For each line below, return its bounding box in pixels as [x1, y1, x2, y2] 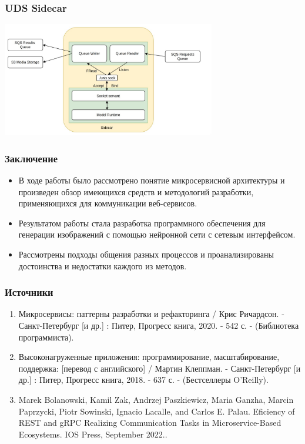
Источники [5, 285, 53, 299]
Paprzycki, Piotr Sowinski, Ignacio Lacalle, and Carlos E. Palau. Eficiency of [18, 405, 295, 417]
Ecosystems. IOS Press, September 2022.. [18, 428, 167, 440]
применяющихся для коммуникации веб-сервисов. [18, 197, 197, 209]
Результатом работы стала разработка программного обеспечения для [18, 216, 266, 229]
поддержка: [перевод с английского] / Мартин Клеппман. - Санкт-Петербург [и [18, 362, 301, 374]
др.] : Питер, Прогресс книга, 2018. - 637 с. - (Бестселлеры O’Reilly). [18, 373, 269, 386]
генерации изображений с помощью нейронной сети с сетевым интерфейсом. [18, 228, 296, 241]
